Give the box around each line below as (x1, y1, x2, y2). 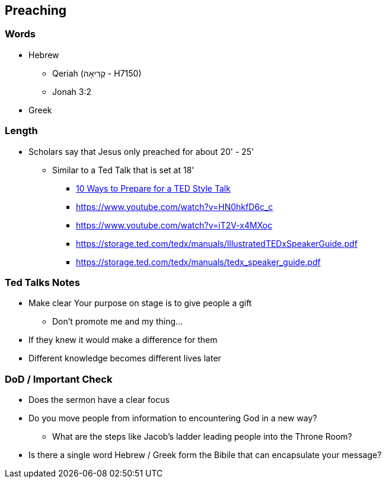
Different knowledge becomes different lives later (28, 353, 221, 364)
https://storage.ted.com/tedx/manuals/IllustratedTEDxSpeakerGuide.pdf (76, 238, 358, 249)
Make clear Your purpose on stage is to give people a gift (28, 298, 252, 309)
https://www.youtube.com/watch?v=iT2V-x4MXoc (76, 220, 273, 230)
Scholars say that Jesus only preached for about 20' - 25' (28, 146, 254, 157)
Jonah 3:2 (52, 86, 91, 97)
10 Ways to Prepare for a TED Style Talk (76, 183, 231, 193)
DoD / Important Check (5, 373, 113, 385)
